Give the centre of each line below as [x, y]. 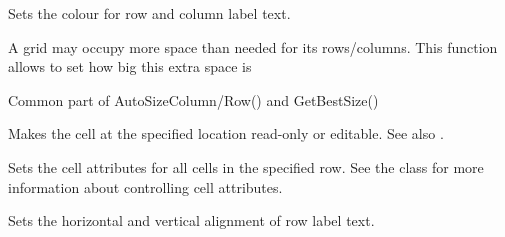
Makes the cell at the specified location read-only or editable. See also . [226, 133]
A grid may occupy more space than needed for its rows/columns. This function [253, 46]
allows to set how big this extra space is [130, 66]
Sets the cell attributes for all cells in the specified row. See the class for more [246, 166]
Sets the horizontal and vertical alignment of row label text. [191, 220]
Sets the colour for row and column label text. [149, 13]
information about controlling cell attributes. [145, 186]
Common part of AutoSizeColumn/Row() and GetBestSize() [193, 99]
